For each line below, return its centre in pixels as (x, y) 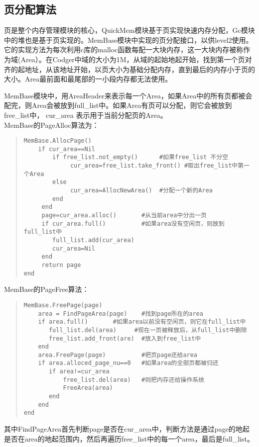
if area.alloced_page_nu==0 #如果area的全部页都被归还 (128, 363)
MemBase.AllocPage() (58, 141)
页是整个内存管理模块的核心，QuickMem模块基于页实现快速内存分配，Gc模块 (129, 30)
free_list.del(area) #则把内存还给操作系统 (134, 380)
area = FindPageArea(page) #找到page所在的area (121, 313)
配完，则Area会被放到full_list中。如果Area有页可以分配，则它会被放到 (118, 105)
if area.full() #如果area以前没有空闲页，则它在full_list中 (142, 322)
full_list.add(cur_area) (93, 240)
